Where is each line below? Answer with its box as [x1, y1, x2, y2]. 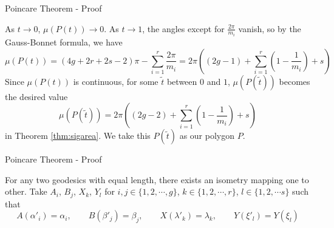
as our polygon [179, 129, 235, 142]
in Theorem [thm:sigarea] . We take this [5, 129, 151, 142]
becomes [279, 75, 310, 87]
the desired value [5, 90, 68, 102]
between [166, 75, 197, 87]
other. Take [5, 185, 47, 198]
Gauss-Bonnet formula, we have [5, 36, 123, 49]
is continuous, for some [73, 75, 158, 87]
